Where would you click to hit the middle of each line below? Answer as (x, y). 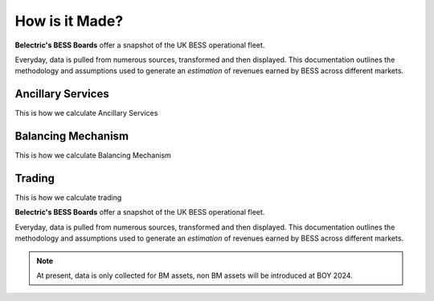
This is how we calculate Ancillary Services (86, 113)
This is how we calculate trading (68, 198)
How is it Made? (69, 21)
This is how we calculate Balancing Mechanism (93, 155)
